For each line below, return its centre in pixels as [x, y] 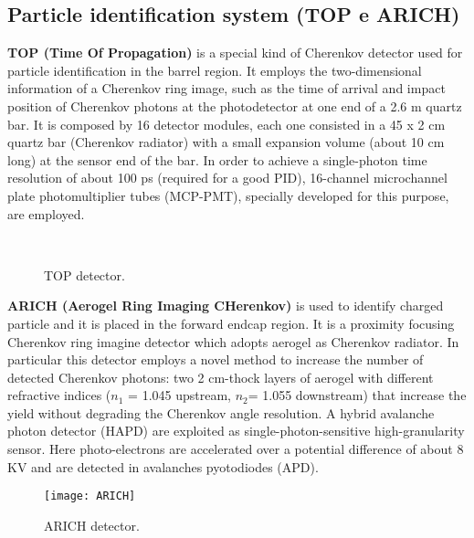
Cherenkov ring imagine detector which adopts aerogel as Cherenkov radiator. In [233, 341]
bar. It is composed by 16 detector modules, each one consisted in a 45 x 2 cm [226, 124]
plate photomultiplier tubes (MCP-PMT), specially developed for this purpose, [228, 195]
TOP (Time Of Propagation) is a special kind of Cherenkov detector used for [235, 53]
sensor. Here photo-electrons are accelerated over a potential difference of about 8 [236, 449]
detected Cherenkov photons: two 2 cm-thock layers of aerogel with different [221, 377]
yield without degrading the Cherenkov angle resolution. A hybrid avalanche [221, 412]
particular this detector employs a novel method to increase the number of [216, 359]
